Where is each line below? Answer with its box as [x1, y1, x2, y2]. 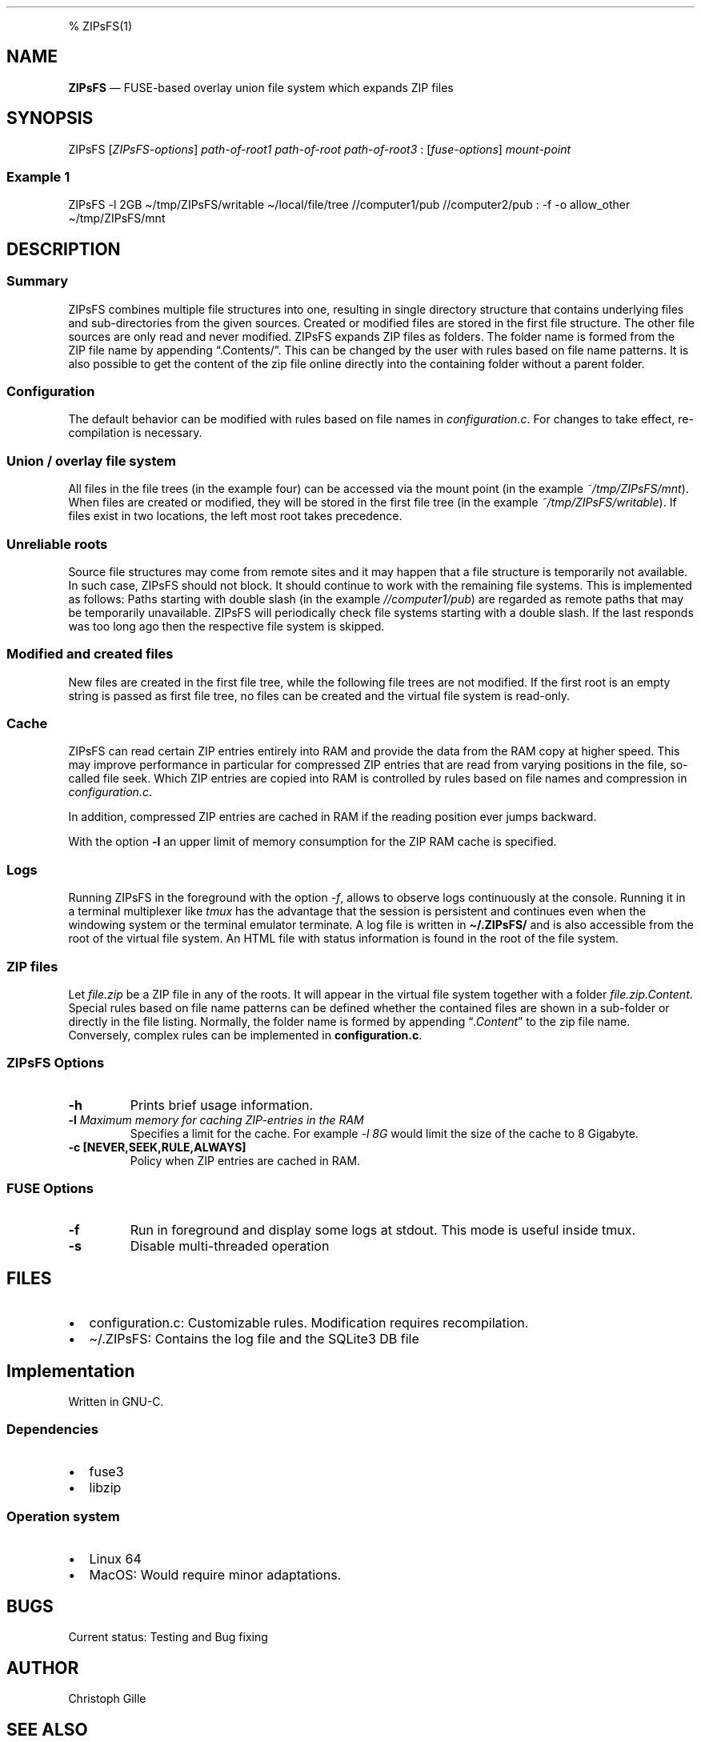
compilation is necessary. [68, 426, 202, 440]
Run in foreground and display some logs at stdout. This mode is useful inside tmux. [130, 1222, 636, 1239]
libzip [89, 1479, 122, 1496]
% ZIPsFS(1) [68, 19, 133, 33]
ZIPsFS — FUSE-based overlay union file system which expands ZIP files [68, 80, 454, 94]
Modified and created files [6, 646, 174, 663]
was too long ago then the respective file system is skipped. [68, 619, 385, 633]
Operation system [6, 1508, 120, 1525]
